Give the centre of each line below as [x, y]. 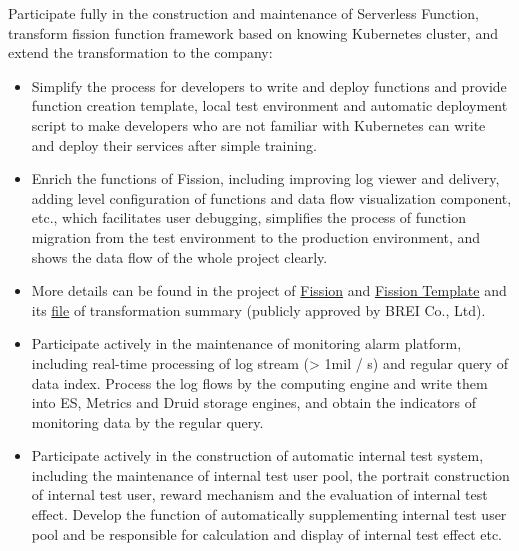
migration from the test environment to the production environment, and [256, 236]
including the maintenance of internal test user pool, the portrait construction [270, 474]
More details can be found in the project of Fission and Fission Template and [269, 290]
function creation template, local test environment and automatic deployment [269, 105]
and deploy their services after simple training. [174, 144]
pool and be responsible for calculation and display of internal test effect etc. [267, 533]
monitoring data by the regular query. [147, 421]
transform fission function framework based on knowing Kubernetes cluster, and [253, 32]
